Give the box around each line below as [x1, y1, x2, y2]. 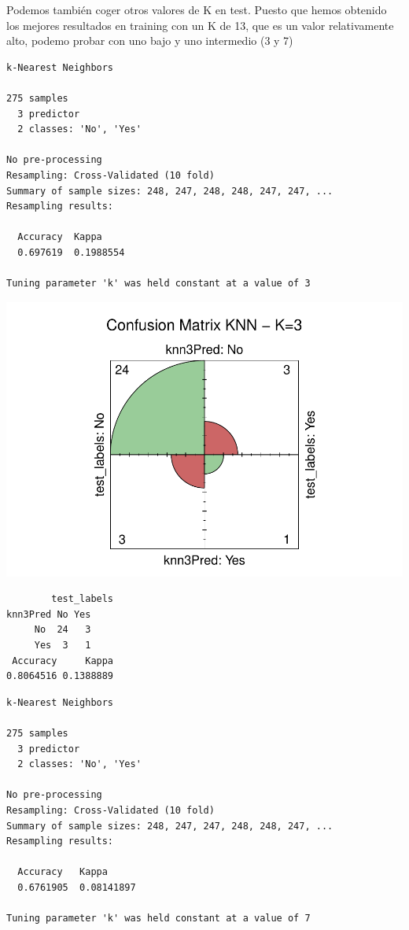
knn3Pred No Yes [6, 608, 91, 620]
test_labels [51, 593, 114, 605]
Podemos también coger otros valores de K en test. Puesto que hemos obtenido [6, 2, 387, 17]
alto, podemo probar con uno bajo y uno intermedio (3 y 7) [6, 32, 293, 49]
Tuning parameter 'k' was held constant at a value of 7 [6, 913, 311, 924]
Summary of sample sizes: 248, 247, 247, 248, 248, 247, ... [6, 820, 333, 832]
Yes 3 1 [34, 639, 91, 651]
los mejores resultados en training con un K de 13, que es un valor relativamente [6, 17, 394, 33]
